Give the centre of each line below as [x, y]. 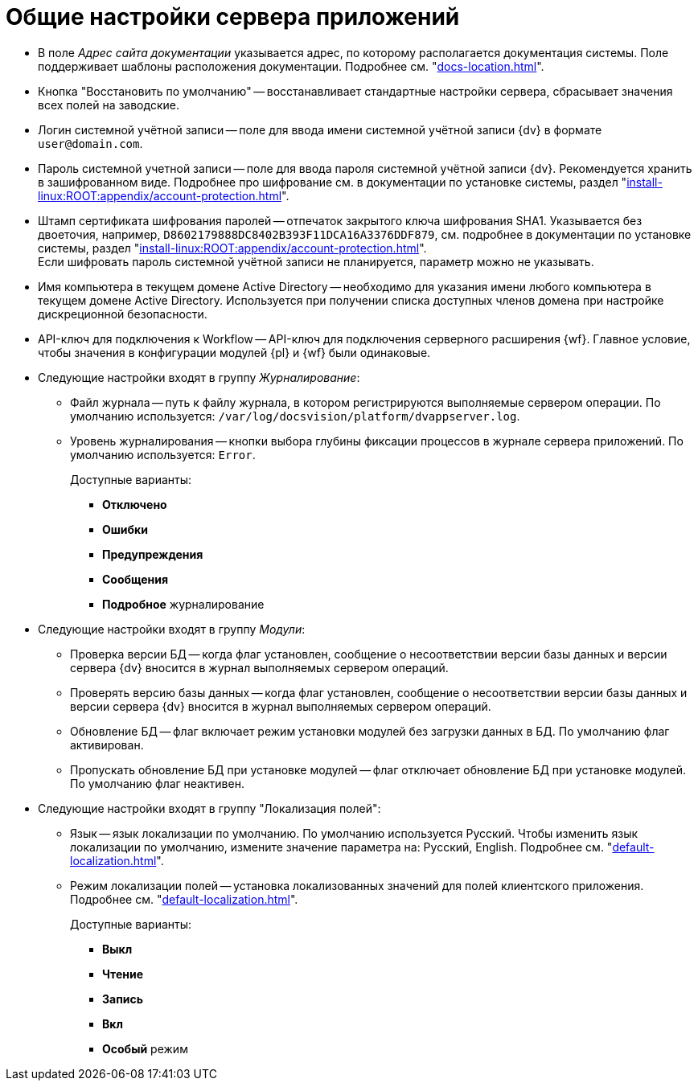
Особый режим [145, 1048]
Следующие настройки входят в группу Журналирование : [199, 377]
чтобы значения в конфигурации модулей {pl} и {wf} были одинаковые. [234, 352]
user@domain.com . [90, 143]
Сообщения [135, 579]
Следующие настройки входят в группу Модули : [172, 629]
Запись [123, 999]
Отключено [135, 504]
